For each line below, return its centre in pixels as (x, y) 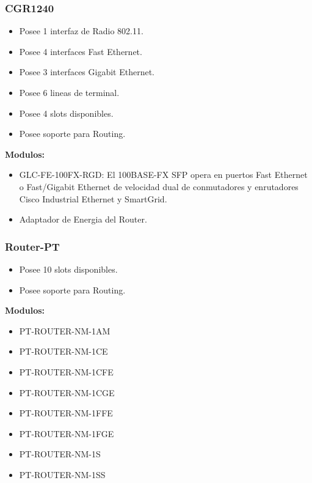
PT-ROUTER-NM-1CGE (67, 392)
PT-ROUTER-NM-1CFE (66, 371)
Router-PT (32, 246)
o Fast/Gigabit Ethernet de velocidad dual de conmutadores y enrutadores (159, 186)
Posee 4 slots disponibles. (66, 113)
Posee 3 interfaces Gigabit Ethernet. (87, 72)
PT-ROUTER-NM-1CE (63, 351)
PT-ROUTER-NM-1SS (62, 474)
